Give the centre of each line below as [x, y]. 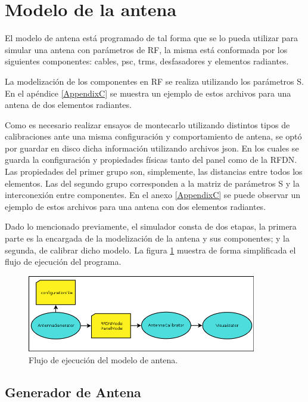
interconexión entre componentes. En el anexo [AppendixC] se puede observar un [153, 195]
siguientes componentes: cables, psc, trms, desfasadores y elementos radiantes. [147, 61]
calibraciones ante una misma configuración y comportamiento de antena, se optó [153, 136]
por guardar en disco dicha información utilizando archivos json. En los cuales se [152, 148]
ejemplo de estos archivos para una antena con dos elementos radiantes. [136, 206]
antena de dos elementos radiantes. [68, 105]
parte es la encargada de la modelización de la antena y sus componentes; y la [147, 238]
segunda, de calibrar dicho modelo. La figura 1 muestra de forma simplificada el [150, 250]
